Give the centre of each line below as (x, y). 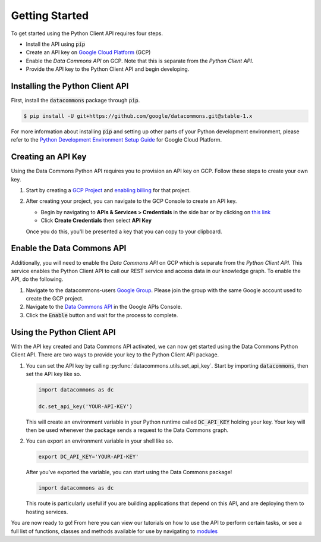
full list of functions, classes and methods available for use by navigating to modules (114, 531)
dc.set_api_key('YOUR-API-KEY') (86, 406)
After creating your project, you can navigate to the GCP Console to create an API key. (131, 201)
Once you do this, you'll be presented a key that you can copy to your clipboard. (124, 231)
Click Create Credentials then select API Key (96, 221)
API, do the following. (37, 279)
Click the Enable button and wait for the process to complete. (102, 315)
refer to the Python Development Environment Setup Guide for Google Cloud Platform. (117, 140)
